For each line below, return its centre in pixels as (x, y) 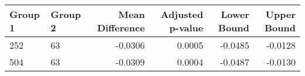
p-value (186, 28)
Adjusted (182, 14)
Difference (121, 28)
